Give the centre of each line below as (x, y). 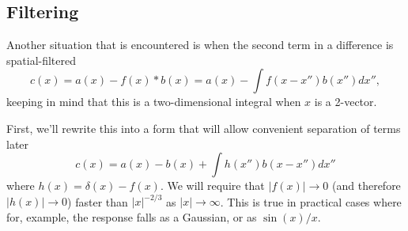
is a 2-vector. (346, 102)
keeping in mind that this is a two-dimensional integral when (154, 102)
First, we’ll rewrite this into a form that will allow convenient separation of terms (204, 128)
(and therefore (366, 186)
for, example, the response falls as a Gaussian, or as (132, 216)
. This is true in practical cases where (311, 201)
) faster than (98, 201)
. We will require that (212, 186)
